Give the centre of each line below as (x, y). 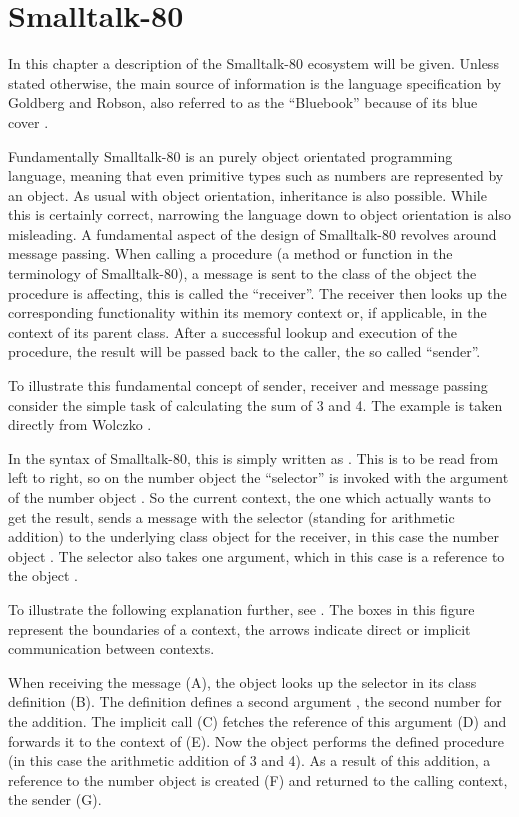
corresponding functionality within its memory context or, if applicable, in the (247, 312)
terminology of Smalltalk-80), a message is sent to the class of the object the (242, 273)
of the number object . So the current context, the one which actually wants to (249, 497)
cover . (28, 121)
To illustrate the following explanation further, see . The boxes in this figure (241, 608)
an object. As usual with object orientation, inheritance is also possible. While (247, 194)
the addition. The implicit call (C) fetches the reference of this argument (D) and (257, 720)
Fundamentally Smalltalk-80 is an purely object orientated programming (230, 155)
